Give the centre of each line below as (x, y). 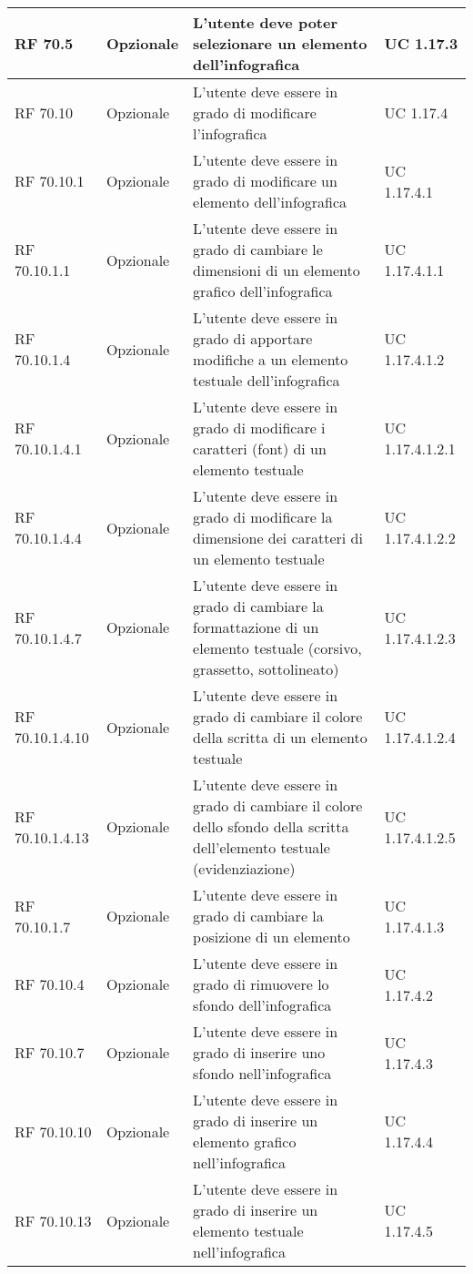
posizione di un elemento (272, 937)
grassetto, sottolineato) (266, 669)
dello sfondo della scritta (271, 826)
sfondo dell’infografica (262, 1005)
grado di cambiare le (258, 249)
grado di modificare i (259, 428)
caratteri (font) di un (260, 448)
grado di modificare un (265, 181)
